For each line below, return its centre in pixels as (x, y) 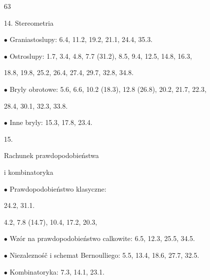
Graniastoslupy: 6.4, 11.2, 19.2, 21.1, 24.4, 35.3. (81, 39)
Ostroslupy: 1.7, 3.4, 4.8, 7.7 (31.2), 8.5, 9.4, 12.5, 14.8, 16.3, (101, 56)
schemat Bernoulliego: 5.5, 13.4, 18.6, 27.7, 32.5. (126, 255)
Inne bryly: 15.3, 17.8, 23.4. (51, 122)
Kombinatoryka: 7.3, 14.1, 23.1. (57, 271)
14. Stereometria (29, 22)
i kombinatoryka (29, 172)
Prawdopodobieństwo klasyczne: (58, 188)
